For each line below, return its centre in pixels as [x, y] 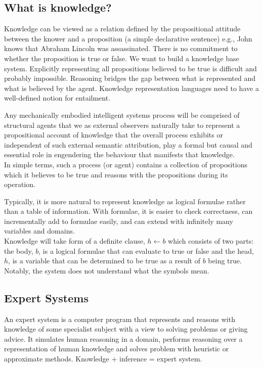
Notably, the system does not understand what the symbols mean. [107, 270]
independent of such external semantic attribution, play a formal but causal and [128, 144]
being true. [225, 261]
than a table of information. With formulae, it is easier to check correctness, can [128, 211]
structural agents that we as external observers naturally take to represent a [122, 125]
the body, [19, 250]
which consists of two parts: [211, 241]
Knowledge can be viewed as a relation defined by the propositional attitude [122, 29]
